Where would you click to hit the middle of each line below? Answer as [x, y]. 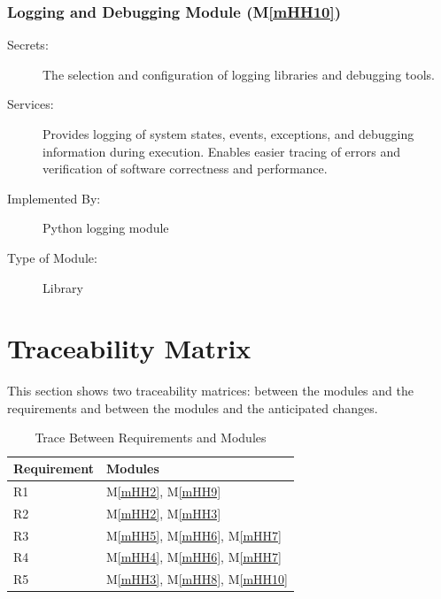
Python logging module [106, 228]
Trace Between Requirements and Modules [151, 438]
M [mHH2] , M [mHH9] [163, 491]
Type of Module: [52, 257]
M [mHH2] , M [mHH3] [163, 513]
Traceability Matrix [129, 348]
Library [63, 287]
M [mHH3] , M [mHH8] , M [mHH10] [197, 579]
